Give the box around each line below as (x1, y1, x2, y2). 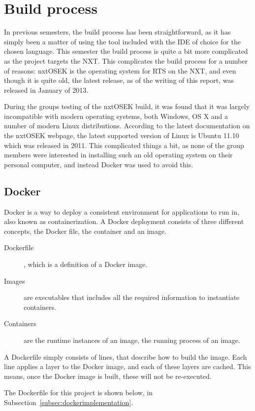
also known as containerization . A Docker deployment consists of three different (4, 216, 244, 226)
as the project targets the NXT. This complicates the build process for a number (4, 55, 248, 66)
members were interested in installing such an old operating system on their (4, 149, 233, 160)
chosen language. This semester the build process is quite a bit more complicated (4, 46, 248, 56)
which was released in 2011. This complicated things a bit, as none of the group (4, 140, 244, 150)
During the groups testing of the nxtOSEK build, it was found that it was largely (4, 101, 250, 112)
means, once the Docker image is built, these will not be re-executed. (4, 371, 212, 381)
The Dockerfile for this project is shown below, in (4, 387, 153, 398)
